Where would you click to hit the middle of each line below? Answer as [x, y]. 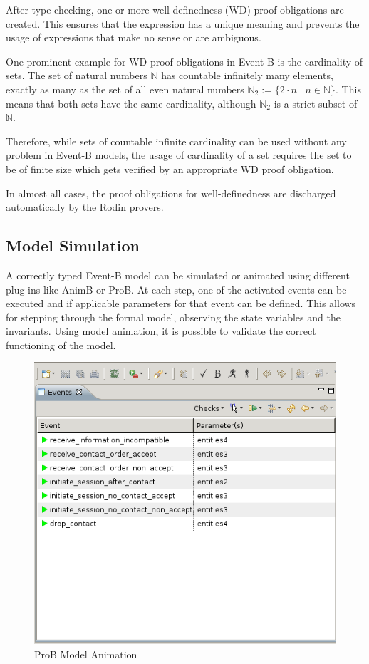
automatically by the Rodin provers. [85, 207]
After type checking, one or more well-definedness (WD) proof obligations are [175, 9]
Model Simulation [73, 245]
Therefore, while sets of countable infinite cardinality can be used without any [176, 141]
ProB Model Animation [86, 654]
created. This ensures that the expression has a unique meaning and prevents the [183, 23]
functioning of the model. [61, 344]
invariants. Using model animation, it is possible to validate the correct [161, 331]
